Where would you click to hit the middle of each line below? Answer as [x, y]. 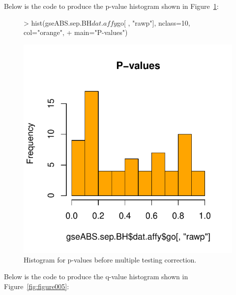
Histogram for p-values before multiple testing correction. [110, 260]
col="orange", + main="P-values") [76, 32]
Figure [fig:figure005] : [37, 286]
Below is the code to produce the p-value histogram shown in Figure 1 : [111, 6]
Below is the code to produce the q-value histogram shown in [96, 276]
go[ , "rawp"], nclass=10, [153, 22]
